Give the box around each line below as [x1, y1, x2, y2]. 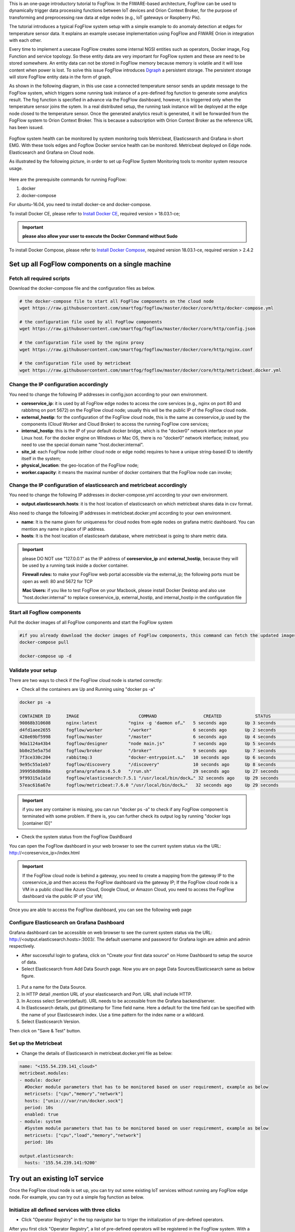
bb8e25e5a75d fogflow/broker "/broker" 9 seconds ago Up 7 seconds [19, 748, 276, 753]
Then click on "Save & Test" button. [9, 1027, 81, 1033]
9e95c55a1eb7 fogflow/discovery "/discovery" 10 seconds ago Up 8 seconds [19, 761, 276, 767]
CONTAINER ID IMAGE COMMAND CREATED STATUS [19, 713, 271, 719]
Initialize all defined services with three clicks [9, 1206, 120, 1213]
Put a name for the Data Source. [21, 984, 87, 990]
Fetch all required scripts [9, 275, 70, 282]
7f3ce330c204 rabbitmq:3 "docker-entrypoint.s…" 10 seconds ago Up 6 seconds [19, 754, 276, 760]
